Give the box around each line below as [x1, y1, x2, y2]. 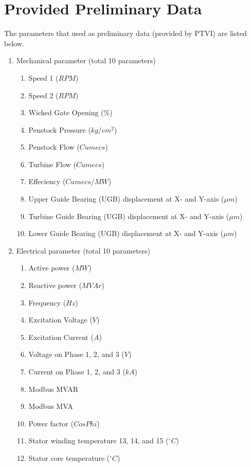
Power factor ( [28, 418, 74, 428]
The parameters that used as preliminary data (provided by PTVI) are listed [4, 28, 247, 39]
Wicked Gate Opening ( [28, 107, 104, 118]
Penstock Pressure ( [28, 124, 91, 135]
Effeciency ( [28, 176, 66, 187]
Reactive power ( [28, 280, 82, 291]
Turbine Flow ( [28, 158, 77, 169]
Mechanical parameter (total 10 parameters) [16, 55, 156, 66]
